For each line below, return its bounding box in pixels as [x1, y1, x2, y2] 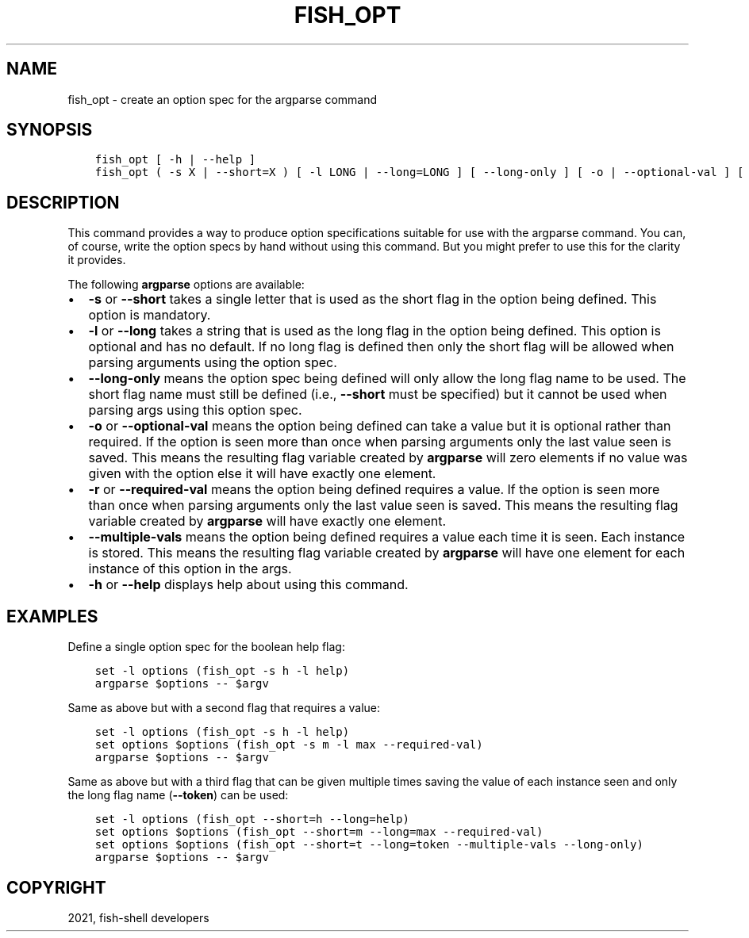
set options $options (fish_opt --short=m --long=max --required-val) [94, 825, 544, 839]
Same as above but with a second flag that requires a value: [67, 701, 381, 715]
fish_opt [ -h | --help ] [94, 153, 256, 167]
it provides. [67, 253, 126, 267]
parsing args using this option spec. [88, 402, 302, 419]
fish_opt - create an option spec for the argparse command [67, 92, 378, 106]
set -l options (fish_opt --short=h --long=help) [94, 813, 409, 826]
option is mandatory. [88, 307, 211, 324]
